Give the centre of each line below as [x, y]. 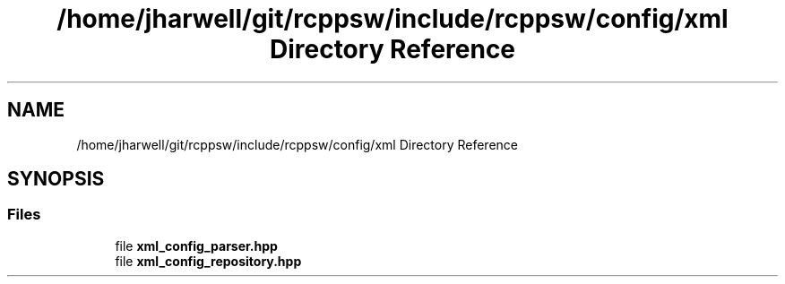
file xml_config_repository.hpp [208, 261]
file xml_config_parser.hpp [196, 245]
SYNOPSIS [56, 179]
